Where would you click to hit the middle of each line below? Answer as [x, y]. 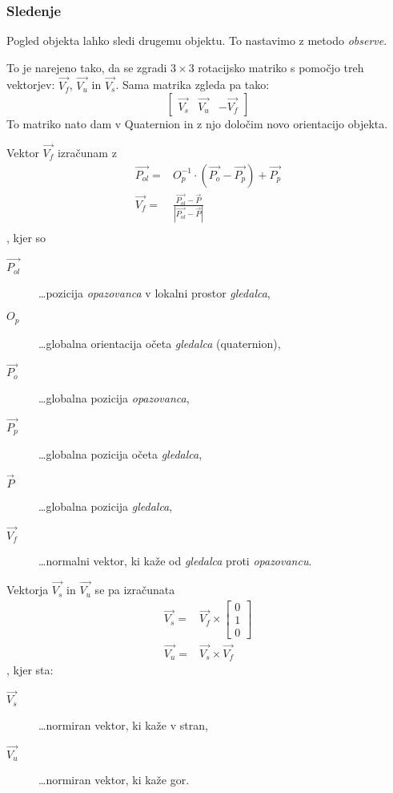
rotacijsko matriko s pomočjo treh [281, 67]
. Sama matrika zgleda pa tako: [192, 85]
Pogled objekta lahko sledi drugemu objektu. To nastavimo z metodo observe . [197, 40]
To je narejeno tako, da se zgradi [87, 67]
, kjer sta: [30, 670]
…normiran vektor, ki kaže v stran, [123, 724]
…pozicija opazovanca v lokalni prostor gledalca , [154, 292]
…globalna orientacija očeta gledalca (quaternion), [160, 343]
